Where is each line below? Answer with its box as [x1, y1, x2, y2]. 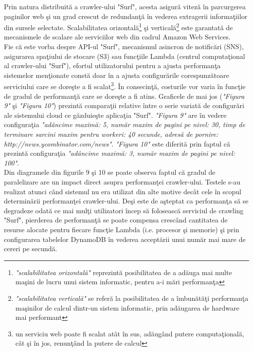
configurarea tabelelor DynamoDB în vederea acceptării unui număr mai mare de [4, 234, 246, 244]
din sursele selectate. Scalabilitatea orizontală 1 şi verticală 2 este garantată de [4, 21, 233, 32]
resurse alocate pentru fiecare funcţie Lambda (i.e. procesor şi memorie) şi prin [4, 224, 239, 234]
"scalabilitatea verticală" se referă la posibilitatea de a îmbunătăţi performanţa [15, 293, 249, 303]
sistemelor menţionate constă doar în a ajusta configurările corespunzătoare [4, 70, 229, 80]
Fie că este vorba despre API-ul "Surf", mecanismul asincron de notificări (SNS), [4, 41, 244, 52]
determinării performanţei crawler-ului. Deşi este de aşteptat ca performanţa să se [4, 196, 249, 206]
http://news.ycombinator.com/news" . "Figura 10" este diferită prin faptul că [4, 138, 231, 148]
